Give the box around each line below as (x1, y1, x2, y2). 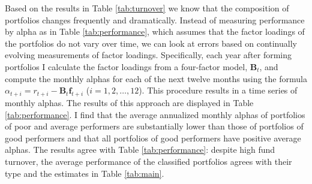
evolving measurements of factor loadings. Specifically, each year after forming (5, 49, 292, 61)
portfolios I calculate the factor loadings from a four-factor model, (5, 60, 248, 73)
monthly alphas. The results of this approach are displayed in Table (5, 96, 254, 108)
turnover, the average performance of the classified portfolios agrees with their (5, 155, 292, 167)
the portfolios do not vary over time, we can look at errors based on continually (5, 37, 297, 49)
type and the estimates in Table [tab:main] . (5, 167, 164, 179)
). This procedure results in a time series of (139, 84, 298, 96)
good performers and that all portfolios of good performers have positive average (5, 131, 301, 144)
